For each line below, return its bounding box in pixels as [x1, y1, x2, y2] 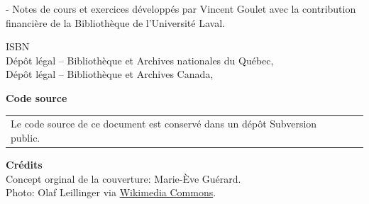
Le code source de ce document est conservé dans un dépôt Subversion [11, 116, 317, 131]
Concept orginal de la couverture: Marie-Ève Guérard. [6, 171, 241, 186]
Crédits [6, 157, 43, 171]
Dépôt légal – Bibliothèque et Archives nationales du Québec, [6, 52, 274, 67]
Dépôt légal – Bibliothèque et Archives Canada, [6, 67, 214, 81]
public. [11, 130, 40, 144]
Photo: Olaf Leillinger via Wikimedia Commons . [6, 185, 216, 200]
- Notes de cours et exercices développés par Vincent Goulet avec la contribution [6, 1, 356, 16]
